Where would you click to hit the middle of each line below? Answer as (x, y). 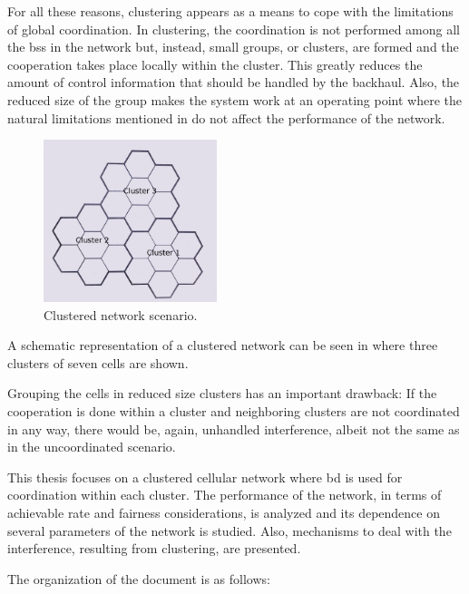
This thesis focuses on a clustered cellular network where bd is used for (205, 477)
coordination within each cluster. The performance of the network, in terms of (225, 495)
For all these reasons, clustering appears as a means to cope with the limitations (230, 11)
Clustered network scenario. (121, 314)
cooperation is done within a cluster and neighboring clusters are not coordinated (234, 411)
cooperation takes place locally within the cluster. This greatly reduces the (215, 64)
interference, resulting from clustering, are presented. (154, 548)
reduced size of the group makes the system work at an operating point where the (234, 99)
